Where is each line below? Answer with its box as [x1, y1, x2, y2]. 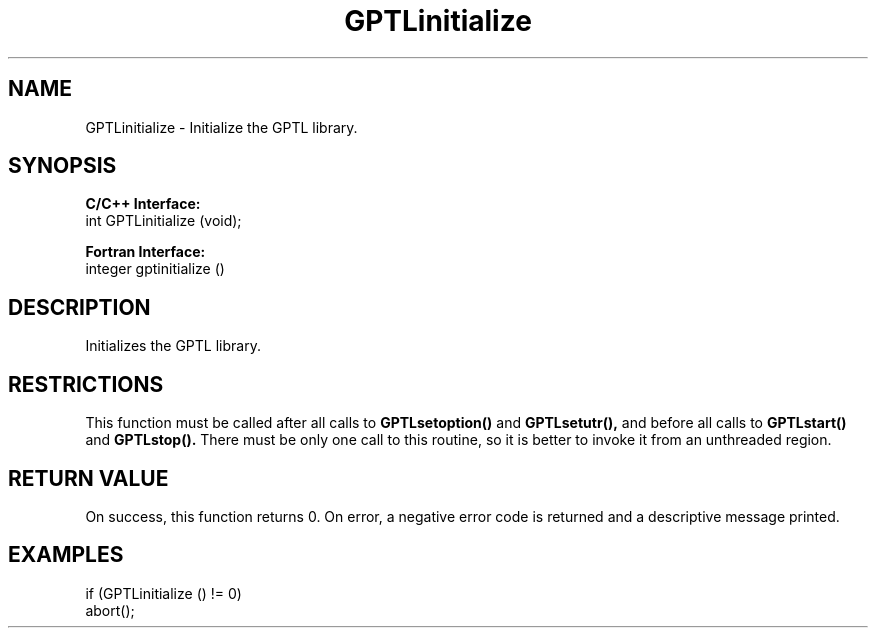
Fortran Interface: [85, 243, 206, 261]
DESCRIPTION [8, 294, 151, 320]
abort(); [85, 601, 135, 619]
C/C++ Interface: [85, 195, 201, 213]
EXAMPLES [8, 542, 124, 568]
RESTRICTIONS [8, 371, 164, 397]
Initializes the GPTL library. [85, 337, 261, 355]
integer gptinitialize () [85, 260, 225, 278]
